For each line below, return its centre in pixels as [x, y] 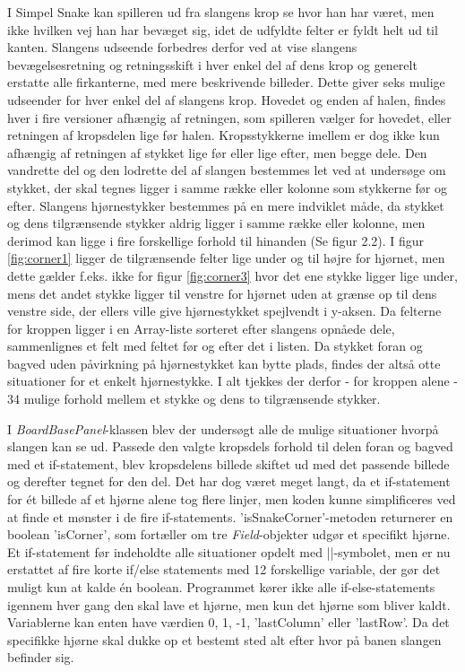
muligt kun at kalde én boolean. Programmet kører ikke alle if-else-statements [221, 587]
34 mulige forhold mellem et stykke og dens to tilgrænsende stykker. [194, 399]
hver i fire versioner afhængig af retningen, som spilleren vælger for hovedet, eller [229, 117]
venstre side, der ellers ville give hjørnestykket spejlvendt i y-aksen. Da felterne [224, 311]
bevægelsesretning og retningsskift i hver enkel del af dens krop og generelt [212, 64]
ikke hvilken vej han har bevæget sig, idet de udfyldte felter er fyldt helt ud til [223, 29]
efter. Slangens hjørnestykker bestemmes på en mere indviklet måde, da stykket [226, 205]
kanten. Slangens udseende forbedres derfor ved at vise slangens [182, 47]
